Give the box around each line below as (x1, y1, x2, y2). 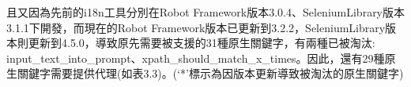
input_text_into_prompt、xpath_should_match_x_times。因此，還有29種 (6, 49, 385, 66)
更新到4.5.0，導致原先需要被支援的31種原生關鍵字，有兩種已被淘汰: (28, 34, 375, 51)
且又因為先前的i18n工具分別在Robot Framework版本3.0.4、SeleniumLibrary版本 (6, 4, 405, 20)
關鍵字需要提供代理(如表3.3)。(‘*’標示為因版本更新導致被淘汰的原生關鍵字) (17, 65, 404, 82)
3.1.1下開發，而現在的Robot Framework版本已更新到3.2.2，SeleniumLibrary (6, 19, 386, 35)
